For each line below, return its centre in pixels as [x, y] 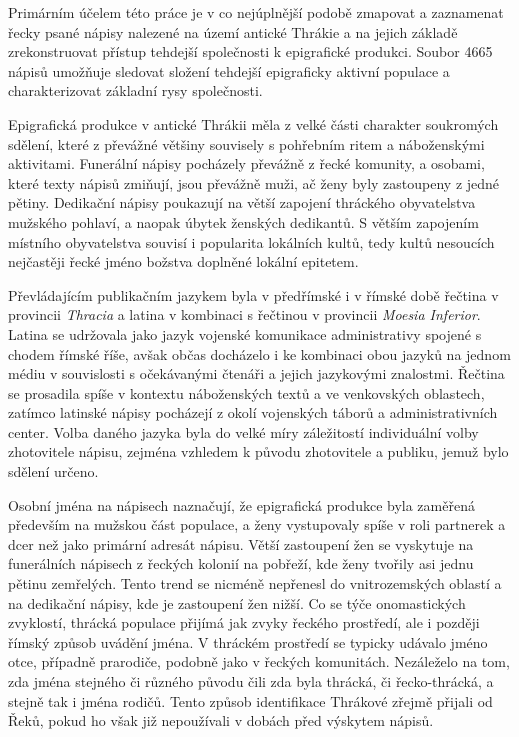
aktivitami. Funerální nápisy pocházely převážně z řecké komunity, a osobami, [246, 163]
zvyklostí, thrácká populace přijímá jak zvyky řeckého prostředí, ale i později [244, 622]
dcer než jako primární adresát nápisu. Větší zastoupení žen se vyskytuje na [241, 543]
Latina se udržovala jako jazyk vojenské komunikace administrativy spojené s [245, 333]
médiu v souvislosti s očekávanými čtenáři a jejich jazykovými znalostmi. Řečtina [256, 373]
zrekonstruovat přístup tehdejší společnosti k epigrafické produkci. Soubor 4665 [250, 51]
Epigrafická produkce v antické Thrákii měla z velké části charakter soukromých [253, 123]
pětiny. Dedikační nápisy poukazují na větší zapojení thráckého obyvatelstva [242, 202]
